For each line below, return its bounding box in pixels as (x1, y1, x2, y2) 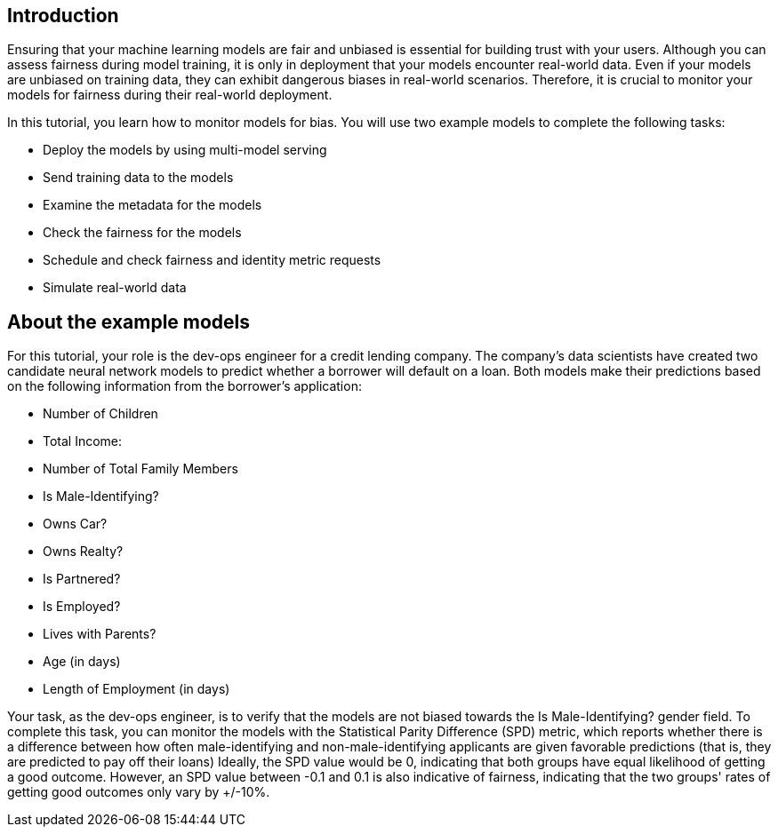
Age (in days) (43, 654, 121, 670)
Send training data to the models (43, 170, 234, 186)
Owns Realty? (43, 544, 124, 560)
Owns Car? (43, 516, 108, 532)
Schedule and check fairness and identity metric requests (43, 252, 381, 268)
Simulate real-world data (43, 280, 187, 296)
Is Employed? (43, 599, 121, 615)
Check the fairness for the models (43, 225, 242, 241)
